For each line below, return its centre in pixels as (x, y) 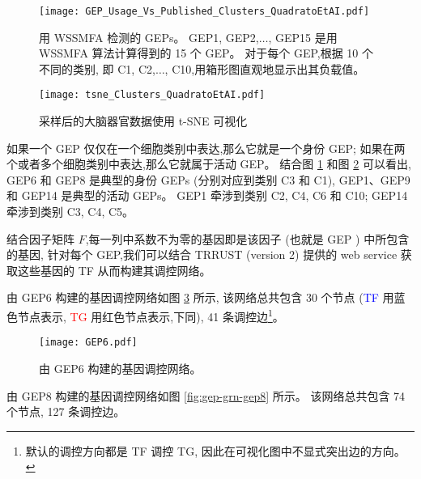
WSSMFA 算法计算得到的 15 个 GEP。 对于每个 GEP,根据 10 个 (206, 53)
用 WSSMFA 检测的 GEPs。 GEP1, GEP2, (149, 37)
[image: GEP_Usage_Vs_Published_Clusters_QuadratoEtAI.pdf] (204, 11)
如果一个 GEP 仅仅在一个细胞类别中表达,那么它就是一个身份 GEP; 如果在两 (206, 148)
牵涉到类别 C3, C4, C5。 (70, 212)
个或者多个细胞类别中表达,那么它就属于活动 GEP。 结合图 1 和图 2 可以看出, (209, 164)
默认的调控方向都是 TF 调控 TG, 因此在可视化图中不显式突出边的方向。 (215, 450)
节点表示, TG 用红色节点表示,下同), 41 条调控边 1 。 (151, 315)
